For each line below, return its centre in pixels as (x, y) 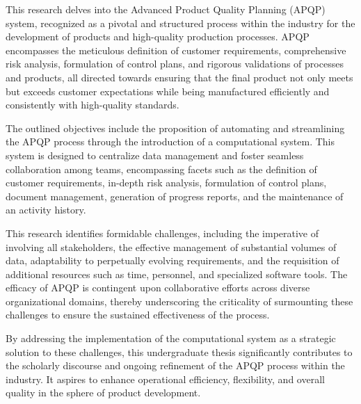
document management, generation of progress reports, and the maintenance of (175, 196)
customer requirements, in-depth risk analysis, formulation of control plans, (166, 183)
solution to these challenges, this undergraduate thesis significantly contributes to (179, 352)
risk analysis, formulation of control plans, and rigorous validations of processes (175, 64)
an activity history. (46, 210)
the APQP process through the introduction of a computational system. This (170, 142)
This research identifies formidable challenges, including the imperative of (162, 233)
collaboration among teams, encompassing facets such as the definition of (161, 169)
